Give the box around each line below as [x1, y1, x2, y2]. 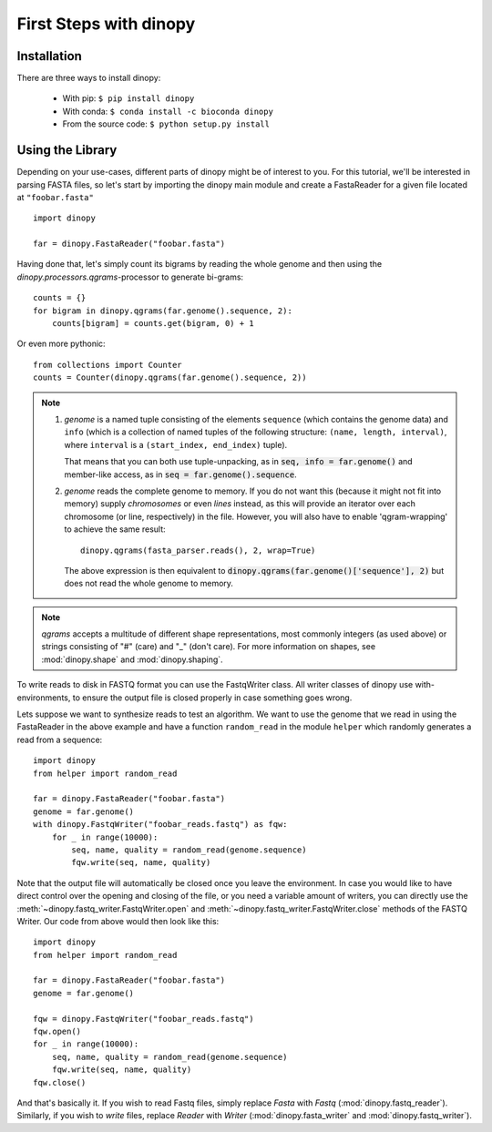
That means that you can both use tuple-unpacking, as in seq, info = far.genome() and [64, 456, 414, 467]
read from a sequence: [16, 734, 103, 745]
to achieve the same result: [64, 524, 166, 535]
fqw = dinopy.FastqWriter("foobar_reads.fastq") [33, 1014, 254, 1024]
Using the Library [16, 142, 118, 158]
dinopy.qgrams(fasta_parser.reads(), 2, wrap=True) [80, 545, 316, 556]
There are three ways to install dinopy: [16, 73, 161, 84]
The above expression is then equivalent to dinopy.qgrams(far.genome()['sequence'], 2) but [64, 565, 445, 576]
